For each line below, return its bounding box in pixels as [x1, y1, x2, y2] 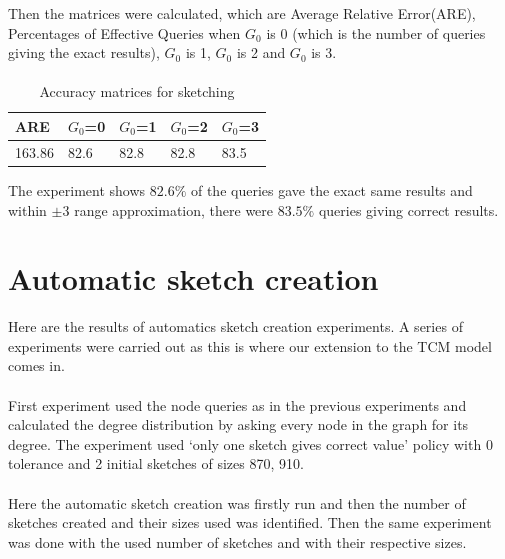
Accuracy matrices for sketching [39, 81, 235, 102]
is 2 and [236, 42, 286, 63]
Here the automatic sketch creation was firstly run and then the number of [8, 492, 466, 513]
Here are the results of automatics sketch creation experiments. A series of [8, 316, 463, 337]
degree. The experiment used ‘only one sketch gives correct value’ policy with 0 [8, 433, 493, 454]
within [8, 199, 47, 220]
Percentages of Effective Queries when [8, 22, 241, 43]
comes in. [8, 355, 65, 376]
